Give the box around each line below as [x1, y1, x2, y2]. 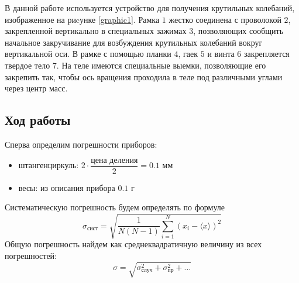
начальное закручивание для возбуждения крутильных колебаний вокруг [5, 36, 263, 48]
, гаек [178, 47, 198, 60]
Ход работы [5, 111, 71, 129]
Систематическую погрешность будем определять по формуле [5, 201, 225, 213]
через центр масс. [5, 82, 68, 94]
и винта [207, 47, 235, 60]
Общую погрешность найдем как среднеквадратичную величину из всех [5, 238, 262, 250]
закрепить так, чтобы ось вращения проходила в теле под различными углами [5, 70, 283, 83]
